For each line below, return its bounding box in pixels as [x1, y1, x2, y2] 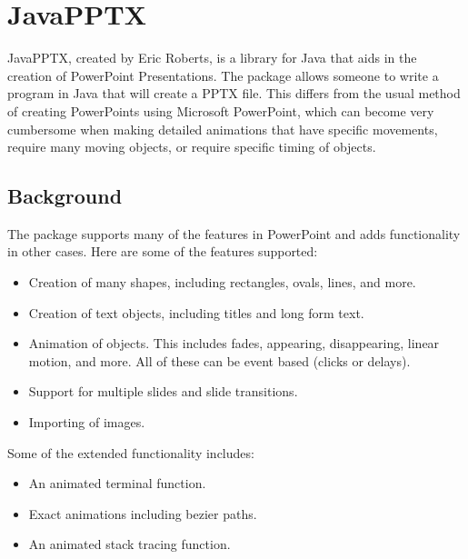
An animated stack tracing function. [28, 534, 231, 554]
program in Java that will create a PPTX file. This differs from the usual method [7, 84, 461, 103]
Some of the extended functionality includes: [7, 443, 254, 462]
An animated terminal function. [28, 474, 206, 493]
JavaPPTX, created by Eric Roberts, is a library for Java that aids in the [7, 48, 417, 67]
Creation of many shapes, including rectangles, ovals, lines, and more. [28, 273, 416, 292]
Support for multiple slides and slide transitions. [28, 382, 298, 401]
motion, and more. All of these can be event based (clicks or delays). [28, 351, 411, 370]
